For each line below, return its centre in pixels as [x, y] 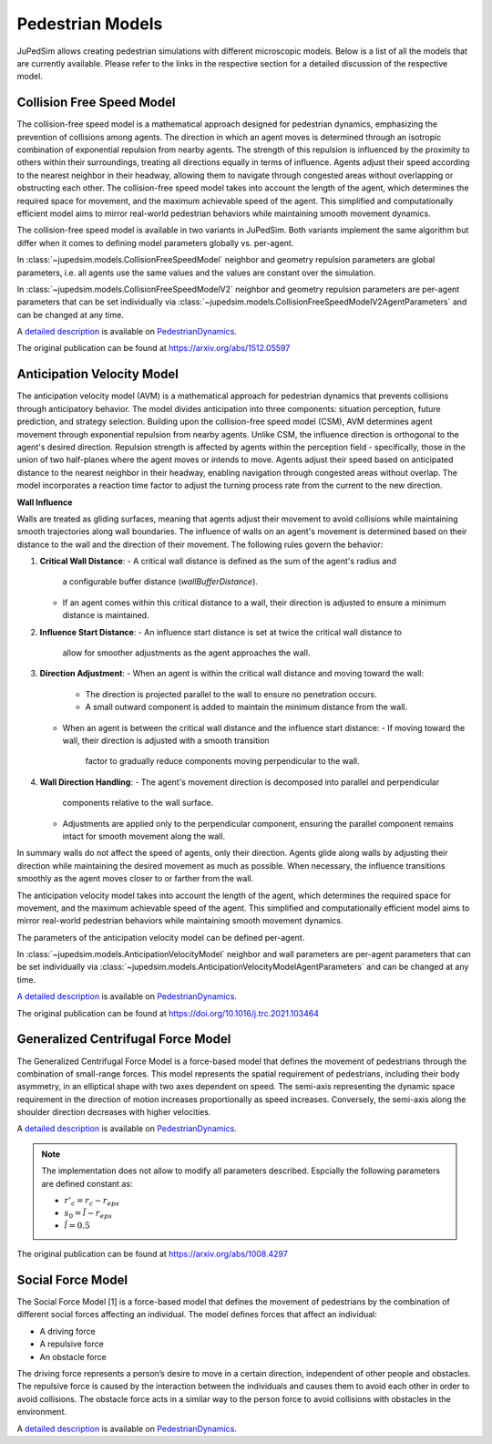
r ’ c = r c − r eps [92, 1202]
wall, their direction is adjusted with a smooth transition [166, 740]
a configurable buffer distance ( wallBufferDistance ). [160, 582]
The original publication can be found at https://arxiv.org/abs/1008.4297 [153, 1254]
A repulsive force [72, 1344]
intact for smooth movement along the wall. [144, 836]
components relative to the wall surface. [138, 803]
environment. [42, 1412]
